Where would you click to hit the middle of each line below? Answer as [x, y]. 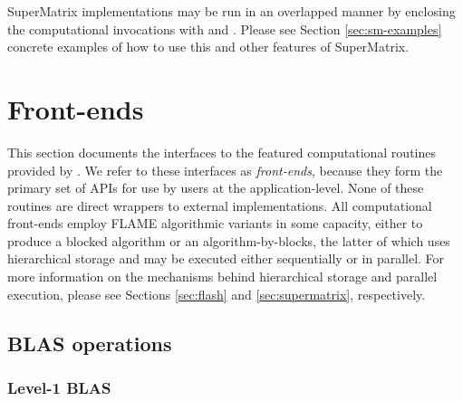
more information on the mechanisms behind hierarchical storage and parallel [222, 277]
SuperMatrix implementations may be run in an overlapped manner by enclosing [231, 11]
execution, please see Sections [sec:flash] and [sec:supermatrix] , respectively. [217, 294]
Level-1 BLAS [59, 387]
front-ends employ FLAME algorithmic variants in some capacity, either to [215, 223]
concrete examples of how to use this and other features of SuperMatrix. [208, 47]
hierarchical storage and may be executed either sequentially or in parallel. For [226, 258]
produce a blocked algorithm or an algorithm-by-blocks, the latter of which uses [229, 240]
